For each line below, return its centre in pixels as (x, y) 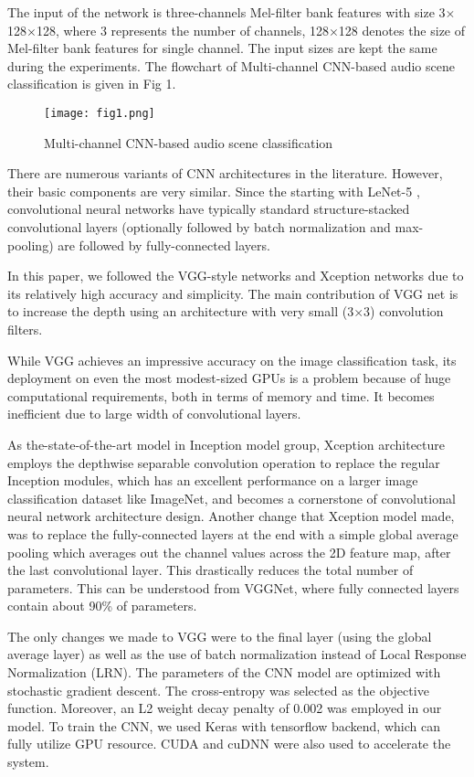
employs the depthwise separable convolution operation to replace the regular (224, 462)
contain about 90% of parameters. (102, 606)
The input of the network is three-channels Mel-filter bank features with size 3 (226, 12)
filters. (25, 329)
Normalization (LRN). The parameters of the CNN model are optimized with (224, 672)
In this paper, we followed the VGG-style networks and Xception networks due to (236, 276)
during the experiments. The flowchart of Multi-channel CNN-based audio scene (231, 65)
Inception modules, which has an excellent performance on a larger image (213, 480)
